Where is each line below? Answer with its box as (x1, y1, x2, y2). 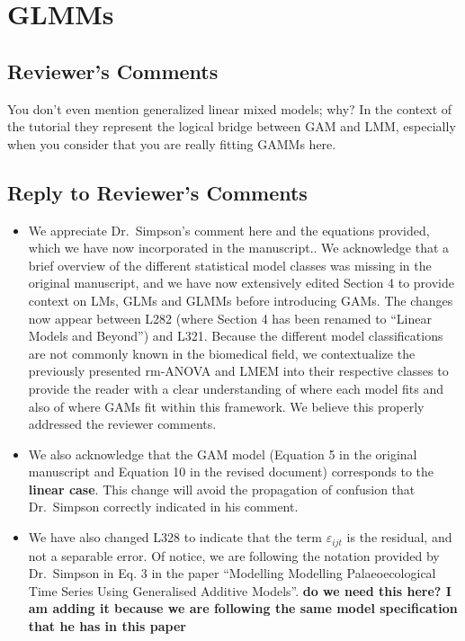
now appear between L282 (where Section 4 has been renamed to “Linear (28, 308, 432, 327)
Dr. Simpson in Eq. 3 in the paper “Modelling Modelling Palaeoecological (28, 564, 436, 583)
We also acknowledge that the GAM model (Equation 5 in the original (28, 444, 417, 463)
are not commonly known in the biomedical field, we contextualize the (28, 343, 416, 362)
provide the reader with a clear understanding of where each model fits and (28, 378, 444, 397)
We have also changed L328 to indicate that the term (28, 528, 322, 547)
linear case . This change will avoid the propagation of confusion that (28, 479, 416, 498)
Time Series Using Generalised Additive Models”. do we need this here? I (28, 581, 452, 600)
